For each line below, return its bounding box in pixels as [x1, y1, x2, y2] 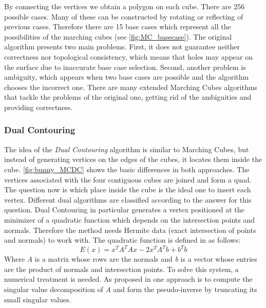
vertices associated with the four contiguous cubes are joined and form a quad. [4, 174, 252, 185]
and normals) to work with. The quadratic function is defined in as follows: [4, 234, 241, 245]
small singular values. [4, 294, 71, 304]
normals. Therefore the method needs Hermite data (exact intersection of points [4, 224, 256, 235]
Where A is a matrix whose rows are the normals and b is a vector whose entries [4, 253, 257, 264]
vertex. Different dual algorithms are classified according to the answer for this [4, 194, 252, 205]
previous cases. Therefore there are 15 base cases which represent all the [4, 21, 231, 32]
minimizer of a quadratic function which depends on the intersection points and [4, 214, 255, 225]
